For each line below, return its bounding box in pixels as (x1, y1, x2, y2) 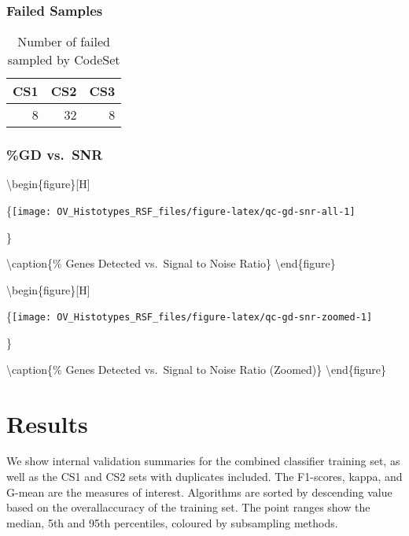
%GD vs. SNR (6, 145, 103, 164)
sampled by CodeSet (7, 50, 120, 69)
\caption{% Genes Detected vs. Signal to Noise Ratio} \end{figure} (6, 255, 336, 272)
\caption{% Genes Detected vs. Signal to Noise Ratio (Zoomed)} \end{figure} (6, 360, 386, 377)
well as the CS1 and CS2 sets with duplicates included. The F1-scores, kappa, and (6, 468, 403, 485)
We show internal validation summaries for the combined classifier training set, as (6, 453, 400, 469)
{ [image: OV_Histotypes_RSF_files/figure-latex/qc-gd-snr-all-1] (6, 202, 356, 219)
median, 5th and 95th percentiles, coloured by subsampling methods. (6, 514, 338, 530)
